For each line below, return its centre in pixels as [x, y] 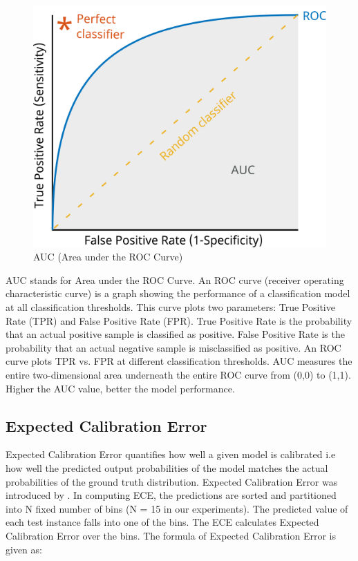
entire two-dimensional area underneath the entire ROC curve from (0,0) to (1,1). [178, 375]
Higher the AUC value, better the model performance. [120, 388]
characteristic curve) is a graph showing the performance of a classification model [178, 293]
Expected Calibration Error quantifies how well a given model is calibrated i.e [171, 454]
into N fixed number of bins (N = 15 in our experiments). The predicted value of [177, 508]
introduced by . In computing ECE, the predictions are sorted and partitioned [171, 495]
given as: [24, 549]
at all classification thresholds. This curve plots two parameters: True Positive [170, 307]
